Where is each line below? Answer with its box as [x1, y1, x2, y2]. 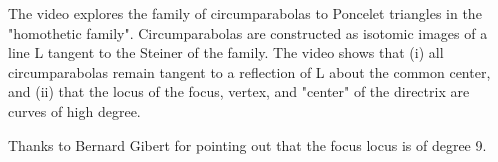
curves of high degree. [8, 100, 141, 121]
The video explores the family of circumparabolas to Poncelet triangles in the [8, 3, 482, 23]
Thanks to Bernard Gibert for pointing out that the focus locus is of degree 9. [8, 134, 487, 155]
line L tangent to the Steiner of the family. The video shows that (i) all [8, 42, 444, 63]
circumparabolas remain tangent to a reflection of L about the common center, [8, 61, 491, 82]
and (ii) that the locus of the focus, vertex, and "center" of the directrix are [8, 81, 470, 102]
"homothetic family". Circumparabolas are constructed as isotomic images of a [8, 22, 488, 43]
